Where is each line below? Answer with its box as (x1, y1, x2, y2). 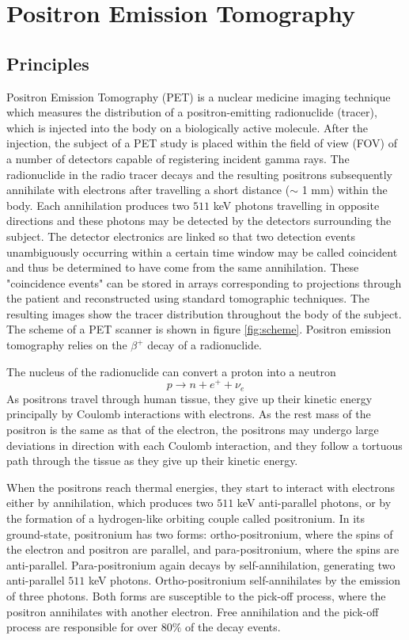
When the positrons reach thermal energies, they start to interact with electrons (6, 478, 396, 495)
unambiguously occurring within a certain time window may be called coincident (6, 243, 398, 260)
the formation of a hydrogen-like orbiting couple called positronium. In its (6, 509, 365, 526)
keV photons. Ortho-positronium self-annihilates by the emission (88, 572, 401, 589)
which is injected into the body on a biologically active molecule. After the (6, 119, 369, 135)
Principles (6, 51, 89, 75)
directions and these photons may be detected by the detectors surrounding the (6, 212, 392, 229)
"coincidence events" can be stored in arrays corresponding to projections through (6, 274, 402, 291)
